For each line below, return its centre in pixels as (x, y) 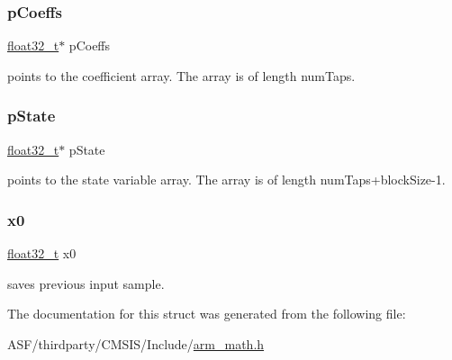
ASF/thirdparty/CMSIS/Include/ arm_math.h (136, 343)
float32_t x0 (42, 253)
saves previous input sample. (86, 283)
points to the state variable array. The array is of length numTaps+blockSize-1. (226, 180)
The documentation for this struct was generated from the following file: (207, 314)
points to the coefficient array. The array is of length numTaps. (181, 75)
